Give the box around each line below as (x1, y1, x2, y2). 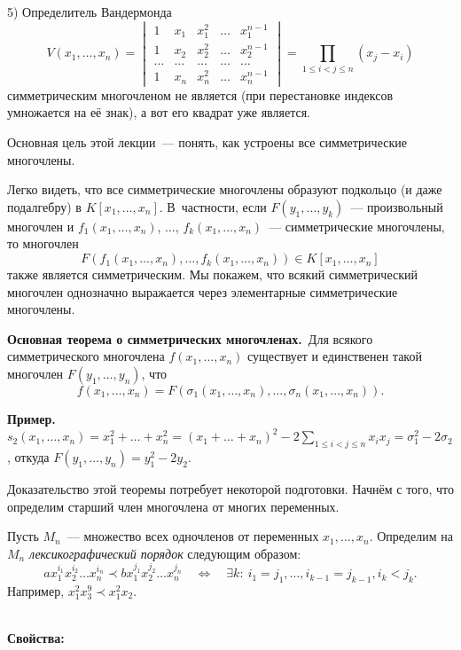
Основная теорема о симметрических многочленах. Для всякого (7, 329, 373, 348)
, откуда (7, 447, 50, 466)
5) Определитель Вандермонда (7, 3, 172, 20)
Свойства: (7, 629, 65, 647)
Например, (7, 581, 65, 599)
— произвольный (350, 197, 443, 215)
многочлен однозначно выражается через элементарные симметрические (7, 282, 398, 301)
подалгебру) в (7, 197, 82, 215)
